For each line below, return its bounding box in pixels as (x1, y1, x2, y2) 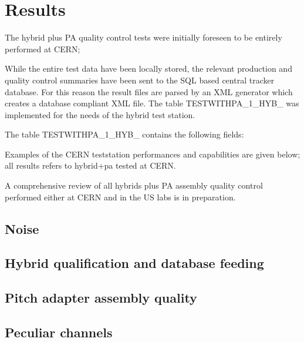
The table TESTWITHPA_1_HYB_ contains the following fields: (5, 128, 244, 140)
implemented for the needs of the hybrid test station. (5, 108, 195, 120)
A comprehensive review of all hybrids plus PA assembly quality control (5, 179, 263, 192)
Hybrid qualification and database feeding (5, 254, 264, 272)
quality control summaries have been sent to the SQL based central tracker (5, 73, 275, 86)
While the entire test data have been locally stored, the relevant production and (5, 62, 292, 75)
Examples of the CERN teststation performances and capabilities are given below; (5, 147, 300, 160)
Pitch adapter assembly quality (5, 289, 197, 307)
